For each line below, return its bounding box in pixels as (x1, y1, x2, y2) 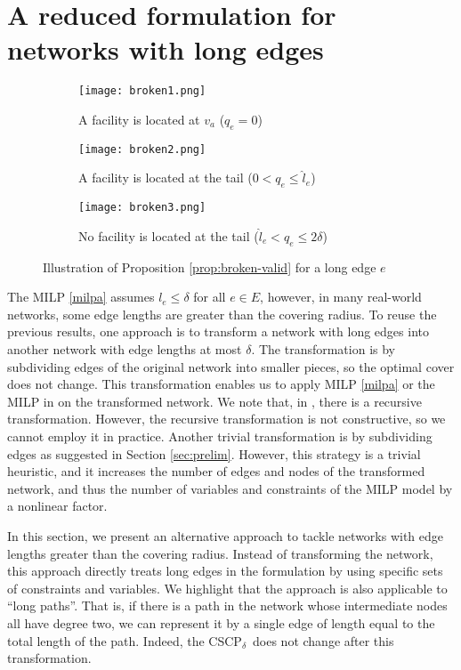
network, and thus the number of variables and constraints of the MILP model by (7, 479, 453, 497)
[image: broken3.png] (78, 201, 206, 214)
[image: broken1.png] (78, 85, 206, 98)
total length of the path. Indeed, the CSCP (7, 631, 242, 650)
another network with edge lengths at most (7, 340, 242, 359)
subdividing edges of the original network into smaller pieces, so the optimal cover (7, 357, 455, 375)
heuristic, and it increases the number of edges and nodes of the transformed (7, 462, 425, 480)
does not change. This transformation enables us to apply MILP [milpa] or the (7, 375, 435, 393)
